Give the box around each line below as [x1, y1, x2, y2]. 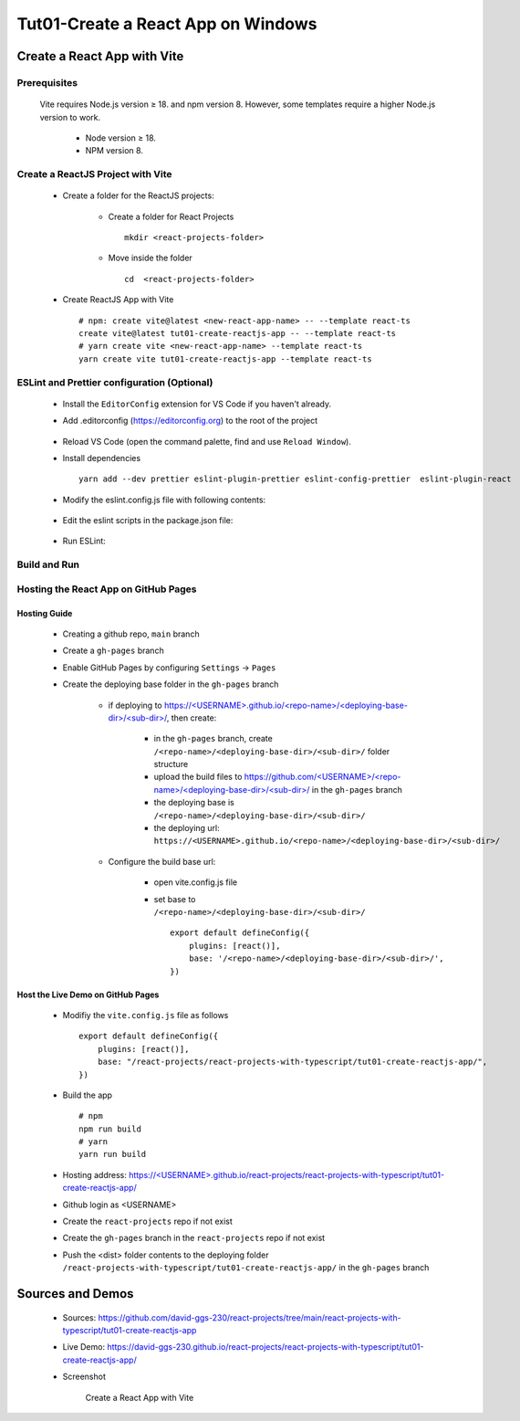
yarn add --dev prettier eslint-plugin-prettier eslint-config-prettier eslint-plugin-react [78, 474, 512, 484]
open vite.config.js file [153, 877, 237, 888]
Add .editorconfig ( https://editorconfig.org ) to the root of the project [62, 416, 318, 426]
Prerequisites [16, 76, 78, 89]
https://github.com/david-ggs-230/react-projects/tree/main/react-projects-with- [98, 1311, 401, 1323]
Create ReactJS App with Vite [62, 294, 174, 305]
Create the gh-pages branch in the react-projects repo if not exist [62, 1233, 326, 1244]
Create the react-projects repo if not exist [62, 1216, 233, 1227]
